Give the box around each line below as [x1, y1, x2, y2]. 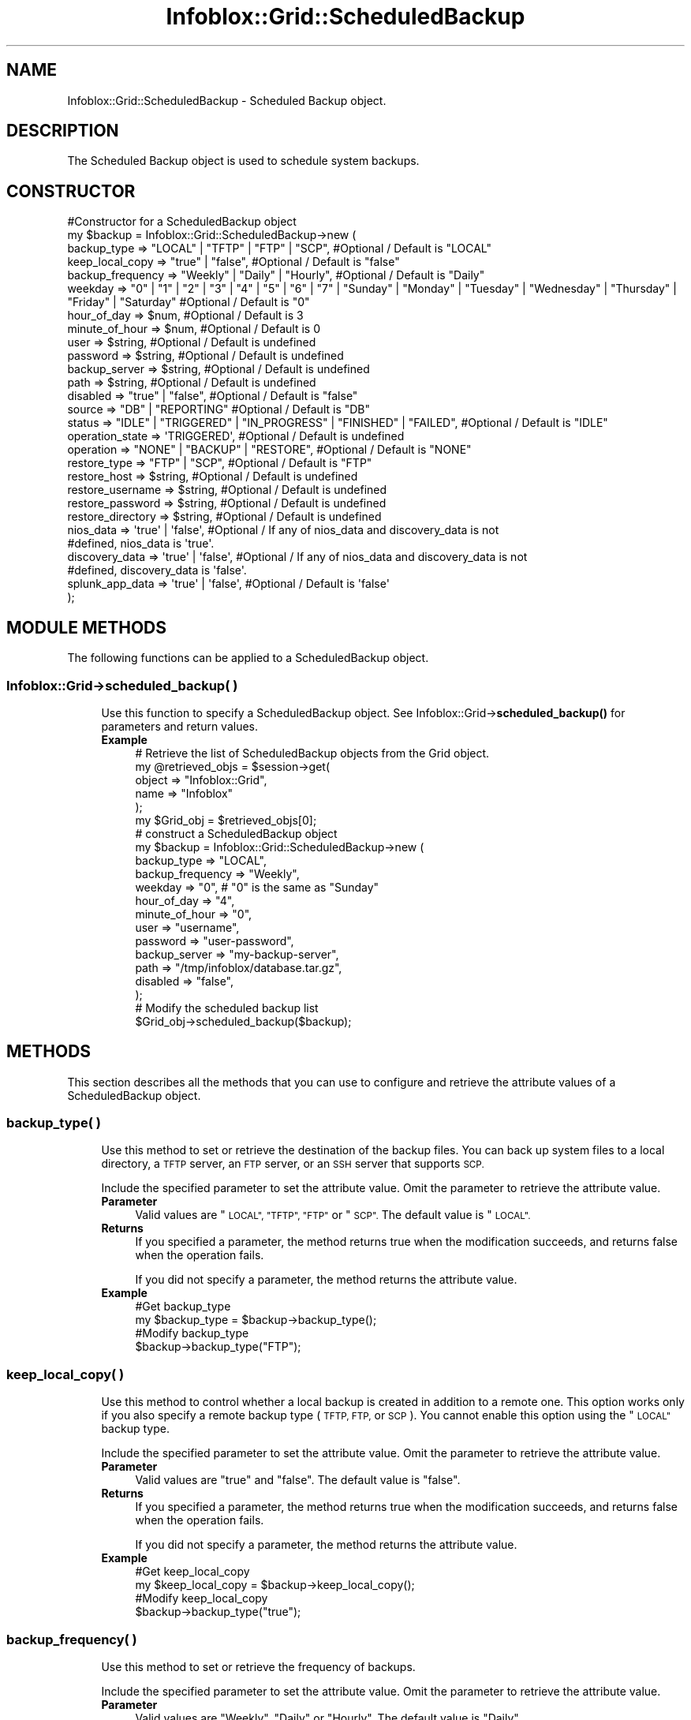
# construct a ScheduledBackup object [135, 826, 338, 840]
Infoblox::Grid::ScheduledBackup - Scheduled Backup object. [67, 93, 387, 107]
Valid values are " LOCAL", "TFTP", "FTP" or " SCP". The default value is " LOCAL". [135, 1208, 531, 1222]
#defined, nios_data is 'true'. [67, 537, 215, 551]
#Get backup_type [135, 1299, 231, 1314]
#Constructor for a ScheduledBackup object [67, 215, 297, 229]
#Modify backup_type [135, 1326, 249, 1340]
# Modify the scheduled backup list [135, 1000, 319, 1015]
